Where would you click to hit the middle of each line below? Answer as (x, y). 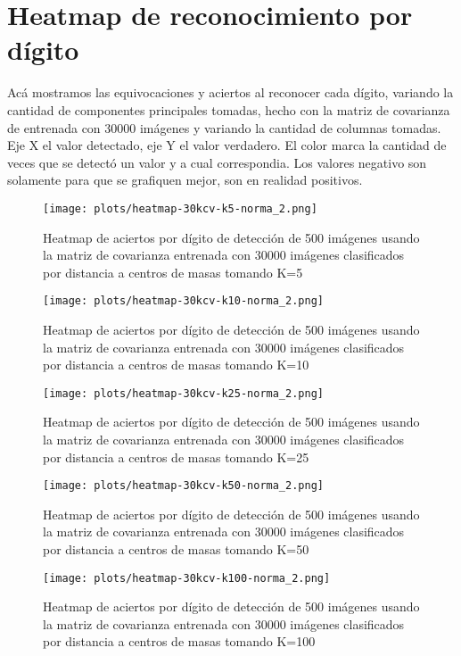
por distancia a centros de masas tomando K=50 (176, 549)
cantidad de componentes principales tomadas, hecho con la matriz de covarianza (229, 109)
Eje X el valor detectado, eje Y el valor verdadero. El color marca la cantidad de (227, 145)
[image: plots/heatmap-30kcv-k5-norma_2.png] (180, 208)
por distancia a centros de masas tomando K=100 (179, 641)
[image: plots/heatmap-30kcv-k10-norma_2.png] (183, 301)
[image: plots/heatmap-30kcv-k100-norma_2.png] (187, 578)
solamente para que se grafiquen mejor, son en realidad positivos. (185, 180)
